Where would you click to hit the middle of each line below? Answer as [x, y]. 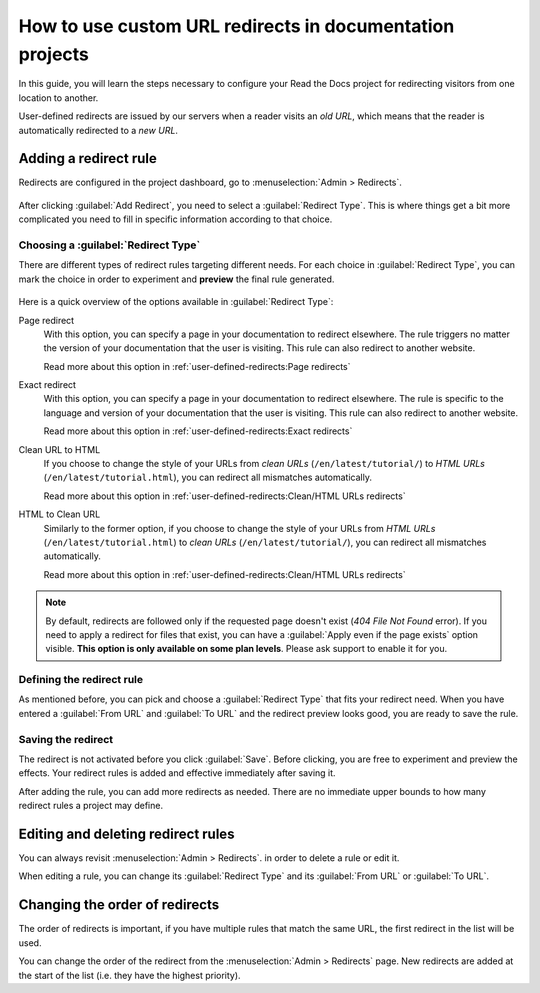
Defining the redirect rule [81, 680]
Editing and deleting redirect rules [126, 833]
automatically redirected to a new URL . [98, 130]
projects [54, 54]
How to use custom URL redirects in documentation [236, 26]
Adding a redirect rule [87, 158]
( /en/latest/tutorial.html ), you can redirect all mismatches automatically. [207, 477]
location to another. [58, 97]
